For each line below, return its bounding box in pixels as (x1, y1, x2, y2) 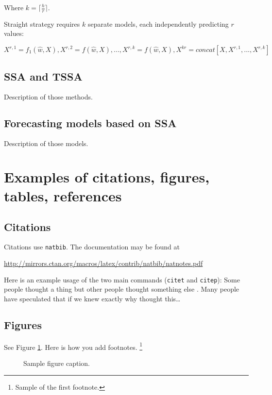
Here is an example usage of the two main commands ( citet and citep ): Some (4, 274, 240, 284)
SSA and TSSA (4, 69, 83, 84)
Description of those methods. (4, 92, 93, 102)
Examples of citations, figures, (4, 166, 210, 186)
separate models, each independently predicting (87, 18, 229, 29)
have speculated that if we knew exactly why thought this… (4, 293, 181, 303)
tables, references (4, 185, 122, 205)
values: (4, 28, 24, 38)
